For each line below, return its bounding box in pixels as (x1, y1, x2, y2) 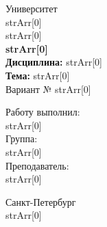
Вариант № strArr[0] (5, 81, 91, 96)
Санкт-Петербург (5, 194, 76, 209)
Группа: (5, 131, 38, 146)
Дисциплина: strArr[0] (5, 55, 102, 69)
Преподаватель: (5, 158, 69, 172)
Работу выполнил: (5, 105, 80, 119)
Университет (5, 1, 58, 15)
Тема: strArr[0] (5, 68, 70, 82)
